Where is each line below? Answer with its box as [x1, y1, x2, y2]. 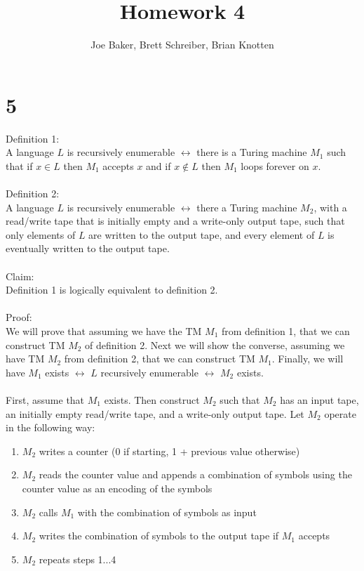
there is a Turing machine [196, 145, 307, 159]
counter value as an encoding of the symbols [22, 480, 213, 495]
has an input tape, [280, 392, 359, 407]
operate [324, 406, 356, 421]
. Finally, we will [271, 351, 344, 366]
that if [6, 158, 33, 173]
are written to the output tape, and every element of [88, 227, 315, 242]
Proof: [6, 310, 32, 324]
